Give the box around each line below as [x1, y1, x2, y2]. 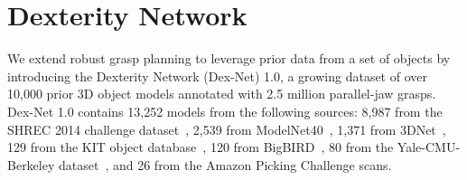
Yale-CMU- [397, 137, 461, 156]
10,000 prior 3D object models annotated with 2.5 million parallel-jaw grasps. [7, 84, 436, 103]
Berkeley [7, 155, 55, 174]
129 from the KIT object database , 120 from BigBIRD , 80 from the [7, 137, 394, 156]
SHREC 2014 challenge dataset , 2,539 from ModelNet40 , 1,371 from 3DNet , [7, 119, 446, 138]
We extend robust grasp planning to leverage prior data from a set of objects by [7, 49, 451, 68]
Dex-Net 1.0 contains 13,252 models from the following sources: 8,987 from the [7, 101, 443, 120]
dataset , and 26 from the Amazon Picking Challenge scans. [58, 155, 392, 174]
